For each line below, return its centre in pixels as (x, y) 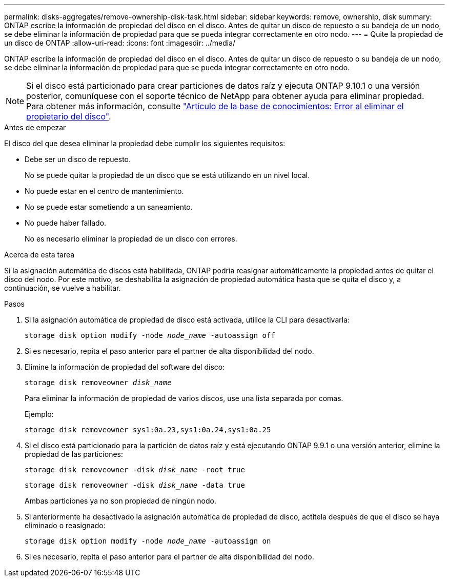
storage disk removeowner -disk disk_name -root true (135, 470)
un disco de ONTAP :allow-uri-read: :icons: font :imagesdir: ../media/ (120, 43)
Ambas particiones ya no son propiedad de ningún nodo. (121, 501)
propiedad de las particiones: (74, 454)
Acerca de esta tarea (39, 255)
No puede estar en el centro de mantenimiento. (104, 191)
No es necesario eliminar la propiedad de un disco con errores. (131, 239)
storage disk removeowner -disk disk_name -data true (135, 485)
